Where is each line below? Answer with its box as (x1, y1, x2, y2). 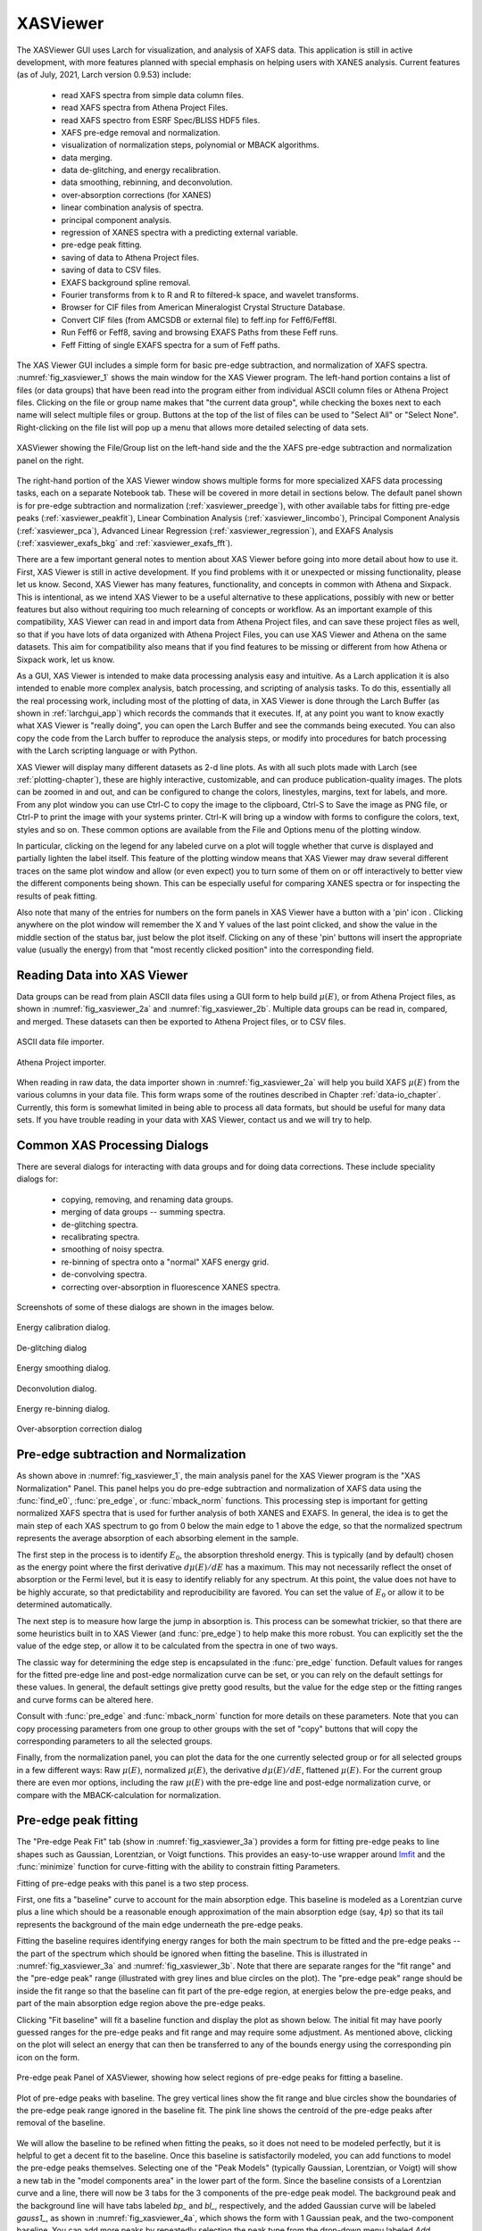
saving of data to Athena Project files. (61, 252, 200, 262)
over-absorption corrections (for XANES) (61, 189, 212, 200)
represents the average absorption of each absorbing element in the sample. (16, 1533, 299, 1544)
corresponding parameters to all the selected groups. (16, 1736, 213, 1746)
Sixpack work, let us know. (16, 654, 115, 665)
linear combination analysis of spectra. (61, 202, 204, 213)
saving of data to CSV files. (61, 264, 162, 276)
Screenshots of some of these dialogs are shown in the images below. (16, 1301, 275, 1312)
